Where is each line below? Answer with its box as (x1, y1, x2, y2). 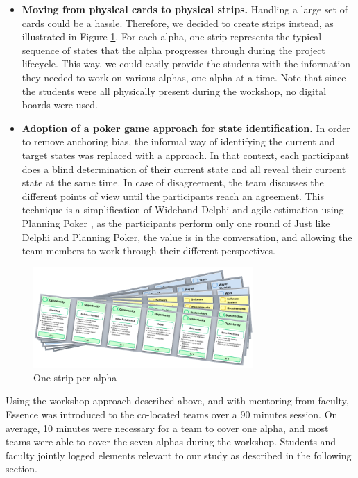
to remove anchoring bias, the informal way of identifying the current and (22, 134, 335, 149)
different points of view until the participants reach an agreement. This (22, 188, 324, 203)
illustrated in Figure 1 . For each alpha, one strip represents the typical (22, 29, 322, 44)
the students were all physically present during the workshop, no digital (22, 83, 327, 98)
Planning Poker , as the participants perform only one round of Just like (22, 215, 330, 230)
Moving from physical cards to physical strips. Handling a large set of (22, 2, 348, 16)
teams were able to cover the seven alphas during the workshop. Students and (6, 434, 336, 449)
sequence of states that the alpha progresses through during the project (22, 42, 325, 57)
